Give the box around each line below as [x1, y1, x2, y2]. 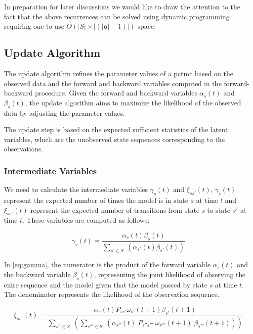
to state [207, 204, 230, 215]
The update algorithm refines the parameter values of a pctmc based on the [4, 68, 233, 78]
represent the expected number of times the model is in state [4, 194, 188, 205]
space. [137, 21, 156, 31]
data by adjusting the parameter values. [4, 107, 125, 118]
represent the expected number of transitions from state [30, 204, 200, 215]
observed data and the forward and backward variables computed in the [4, 78, 222, 88]
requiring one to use [4, 21, 64, 31]
